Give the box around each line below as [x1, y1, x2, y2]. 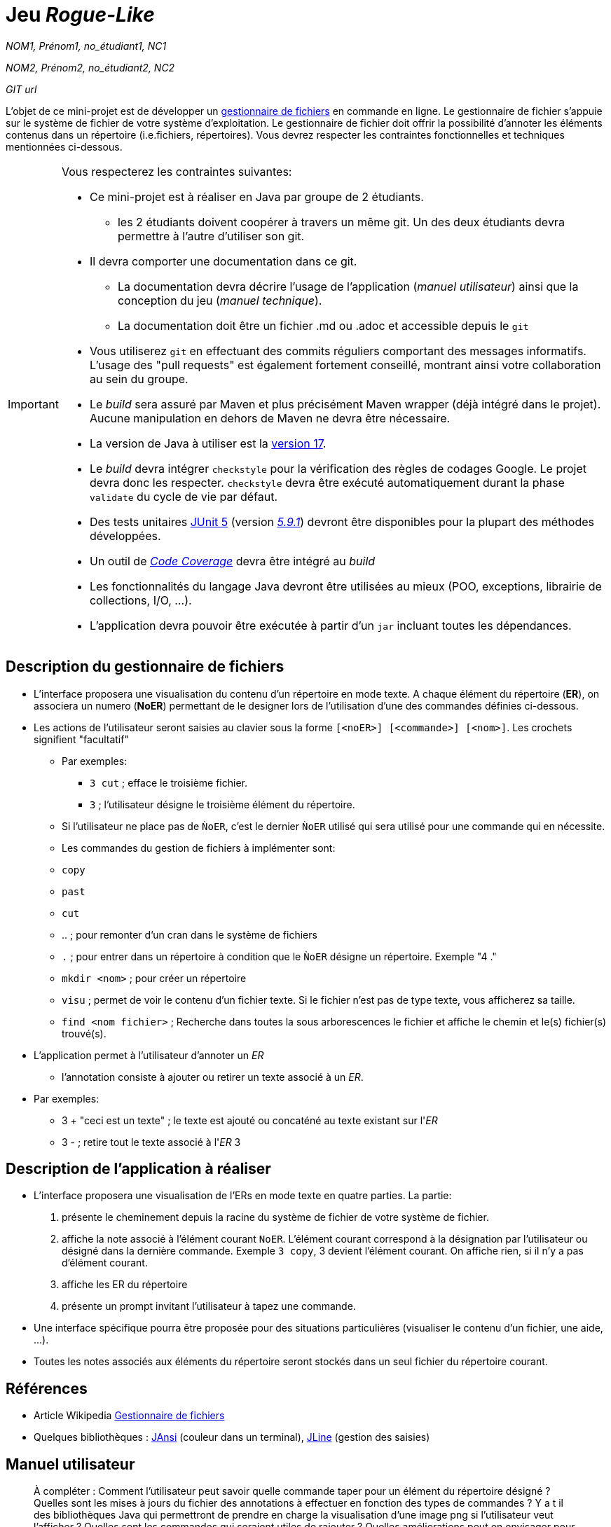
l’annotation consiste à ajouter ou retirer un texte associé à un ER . [62, 1070, 364, 1083]
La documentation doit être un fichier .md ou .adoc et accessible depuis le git [117, 318, 529, 333]
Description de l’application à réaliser [6, 1160, 271, 1178]
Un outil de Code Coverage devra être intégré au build [89, 553, 376, 568]
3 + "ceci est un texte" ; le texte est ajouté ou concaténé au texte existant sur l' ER [62, 1114, 438, 1126]
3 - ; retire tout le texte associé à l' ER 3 [62, 1135, 241, 1148]
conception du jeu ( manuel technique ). [117, 293, 322, 308]
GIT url [6, 83, 37, 95]
